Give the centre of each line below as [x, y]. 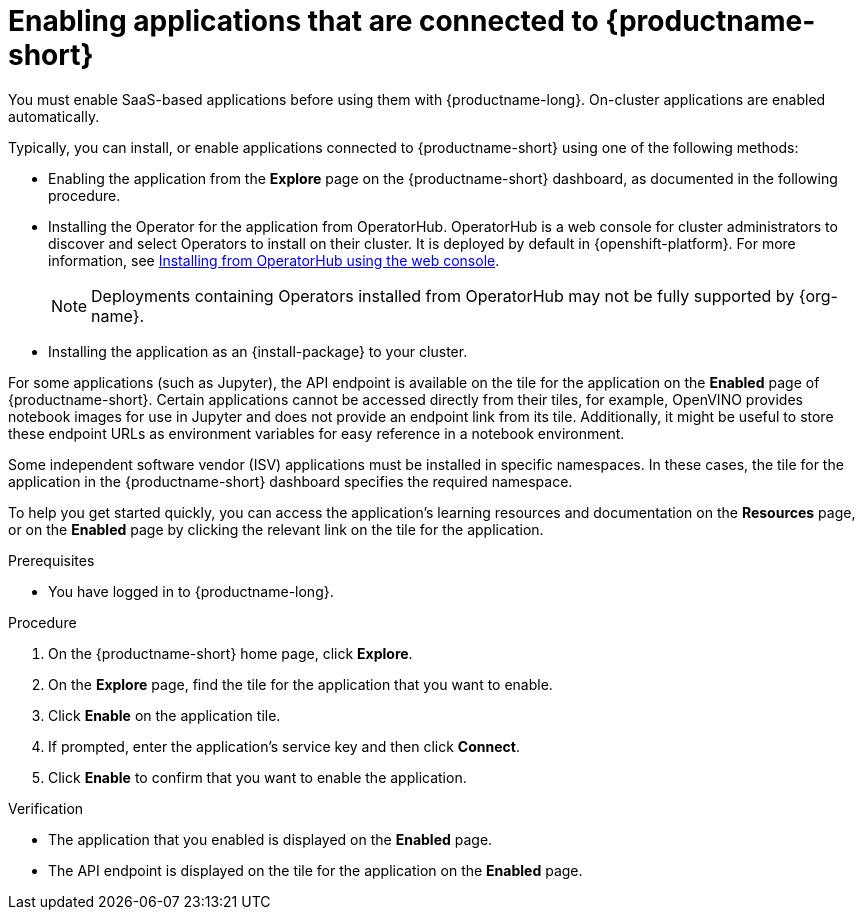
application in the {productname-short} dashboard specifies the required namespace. [290, 481]
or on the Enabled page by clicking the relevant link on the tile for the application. [276, 529]
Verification [46, 808]
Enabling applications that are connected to [303, 21]
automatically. [54, 116]
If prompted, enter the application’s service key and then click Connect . [284, 746]
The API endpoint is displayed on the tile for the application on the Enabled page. [315, 870]
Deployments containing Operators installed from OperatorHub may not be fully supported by [443, 295]
